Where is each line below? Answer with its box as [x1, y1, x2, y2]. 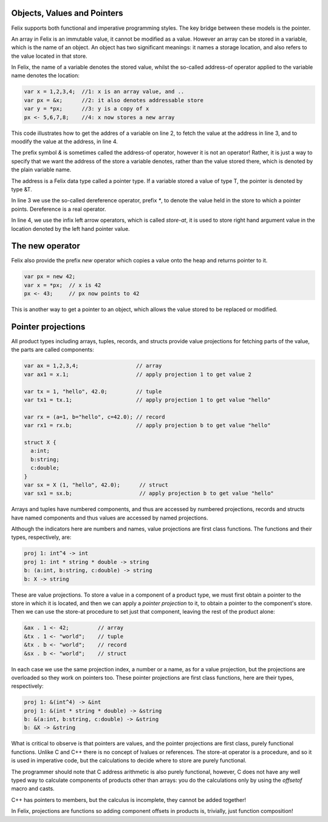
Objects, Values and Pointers [11, 8, 124, 18]
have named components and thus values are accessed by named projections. [11, 514, 208, 521]
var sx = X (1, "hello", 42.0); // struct [24, 481, 168, 488]
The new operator [11, 241, 80, 252]
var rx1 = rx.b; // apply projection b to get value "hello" [24, 422, 271, 429]
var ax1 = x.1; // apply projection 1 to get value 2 [24, 371, 252, 378]
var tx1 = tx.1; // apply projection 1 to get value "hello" [24, 397, 271, 403]
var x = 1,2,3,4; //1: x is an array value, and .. [24, 88, 185, 95]
